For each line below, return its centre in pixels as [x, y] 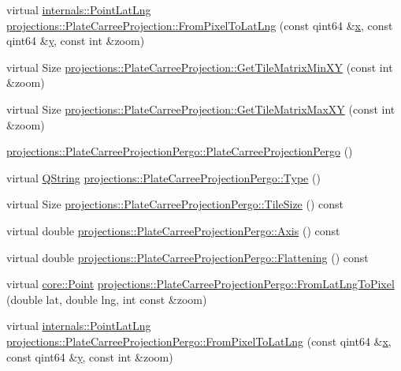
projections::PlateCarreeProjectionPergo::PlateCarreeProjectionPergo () [180, 151]
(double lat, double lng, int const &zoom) [107, 299]
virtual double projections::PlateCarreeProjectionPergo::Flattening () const [188, 257]
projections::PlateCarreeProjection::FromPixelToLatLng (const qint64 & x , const [200, 25]
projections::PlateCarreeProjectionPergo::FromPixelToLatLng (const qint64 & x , [199, 341]
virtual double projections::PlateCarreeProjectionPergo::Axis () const [173, 230]
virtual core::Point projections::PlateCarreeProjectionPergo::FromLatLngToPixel [200, 284]
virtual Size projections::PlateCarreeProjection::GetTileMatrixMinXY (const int [200, 67]
